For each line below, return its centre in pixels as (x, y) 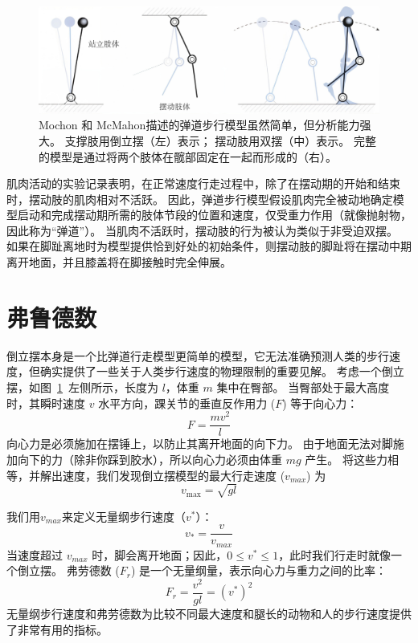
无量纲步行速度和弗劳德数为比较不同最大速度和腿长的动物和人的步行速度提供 (209, 614)
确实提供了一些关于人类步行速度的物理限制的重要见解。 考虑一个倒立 (222, 371)
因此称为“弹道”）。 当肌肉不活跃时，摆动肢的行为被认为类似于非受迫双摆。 (202, 230)
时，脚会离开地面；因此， (160, 554)
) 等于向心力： (320, 403)
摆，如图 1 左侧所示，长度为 (82, 387)
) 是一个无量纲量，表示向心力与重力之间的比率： (259, 570)
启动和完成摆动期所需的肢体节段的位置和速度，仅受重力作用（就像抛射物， (214, 215)
